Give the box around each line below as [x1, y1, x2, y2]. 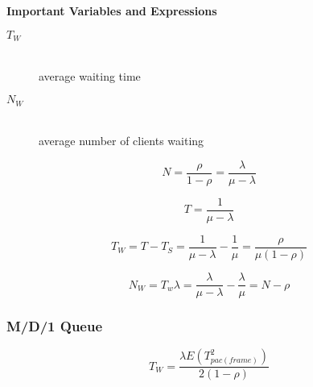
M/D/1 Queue [6, 316, 103, 336]
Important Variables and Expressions [6, 2, 217, 19]
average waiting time [39, 67, 141, 84]
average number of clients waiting [39, 132, 204, 149]
